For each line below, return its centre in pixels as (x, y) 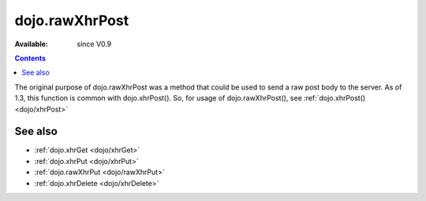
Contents (30, 58)
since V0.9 (94, 44)
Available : (32, 44)
